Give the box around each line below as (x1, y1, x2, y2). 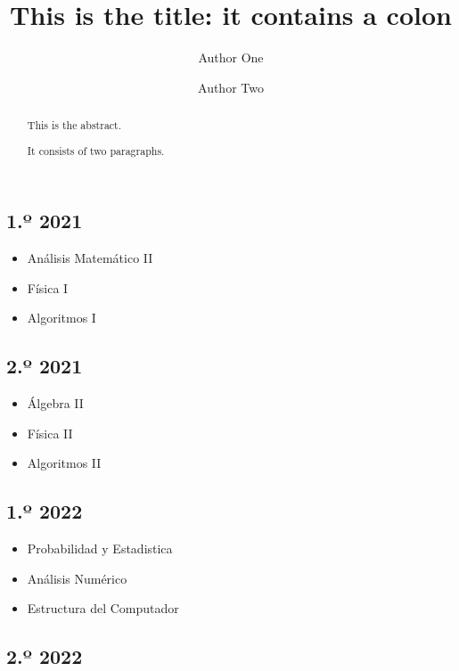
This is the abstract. (27, 118, 122, 133)
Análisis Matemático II (27, 249, 153, 267)
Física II (27, 423, 73, 442)
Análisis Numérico (27, 569, 127, 587)
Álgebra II (27, 394, 84, 413)
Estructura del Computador (27, 599, 179, 618)
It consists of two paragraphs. (27, 143, 165, 158)
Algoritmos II (27, 454, 102, 472)
